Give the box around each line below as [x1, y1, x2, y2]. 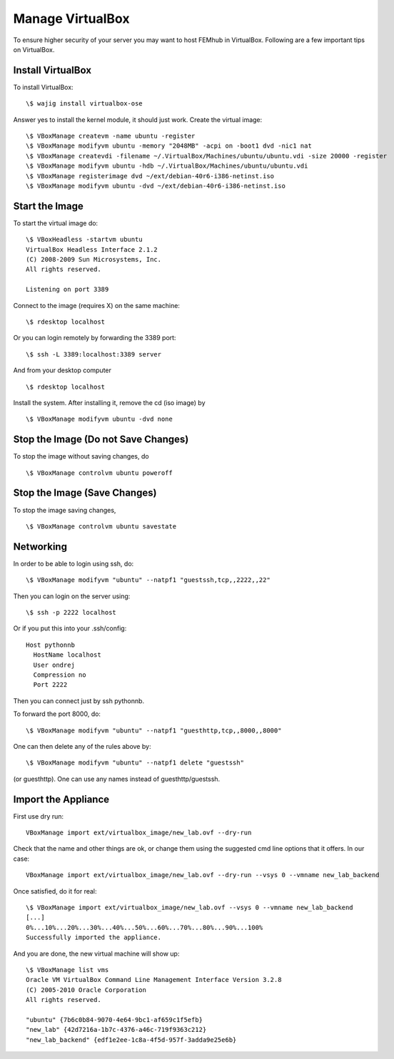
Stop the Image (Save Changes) [13, 487, 157, 499]
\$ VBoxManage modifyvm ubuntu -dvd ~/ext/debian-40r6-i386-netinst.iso [26, 182, 286, 190]
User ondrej [33, 660, 75, 669]
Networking [13, 541, 68, 553]
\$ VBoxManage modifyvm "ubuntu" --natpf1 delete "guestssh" [26, 759, 244, 767]
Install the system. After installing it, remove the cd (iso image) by [13, 398, 206, 406]
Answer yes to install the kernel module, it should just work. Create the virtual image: [13, 115, 263, 124]
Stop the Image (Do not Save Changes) [13, 434, 189, 446]
